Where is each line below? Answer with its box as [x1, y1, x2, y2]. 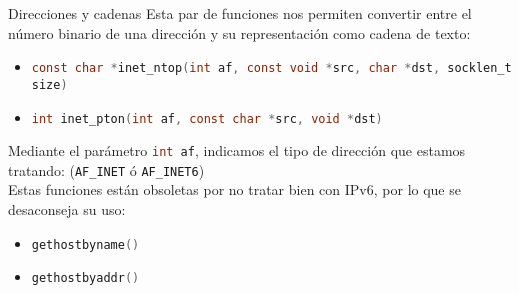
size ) [31, 77, 68, 92]
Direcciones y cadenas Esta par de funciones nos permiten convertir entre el [8, 3, 472, 23]
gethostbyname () [31, 237, 140, 252]
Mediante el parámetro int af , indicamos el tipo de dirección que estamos [8, 140, 466, 161]
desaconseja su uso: [8, 199, 126, 220]
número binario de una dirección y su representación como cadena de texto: [8, 22, 471, 43]
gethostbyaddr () [31, 271, 140, 286]
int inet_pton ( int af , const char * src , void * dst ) [31, 111, 383, 126]
